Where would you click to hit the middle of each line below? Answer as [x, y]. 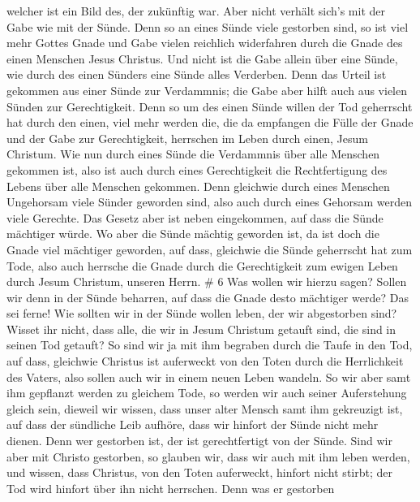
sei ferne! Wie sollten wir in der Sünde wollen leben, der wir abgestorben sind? [202, 313]
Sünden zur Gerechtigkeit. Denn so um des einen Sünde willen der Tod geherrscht [210, 106]
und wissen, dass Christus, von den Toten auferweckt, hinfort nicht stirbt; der [199, 472]
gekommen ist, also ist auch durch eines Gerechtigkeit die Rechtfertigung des [197, 169]
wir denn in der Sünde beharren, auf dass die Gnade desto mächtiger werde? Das [208, 297]
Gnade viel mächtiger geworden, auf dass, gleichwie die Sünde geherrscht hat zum [210, 249]
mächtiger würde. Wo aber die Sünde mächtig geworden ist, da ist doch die [193, 234]
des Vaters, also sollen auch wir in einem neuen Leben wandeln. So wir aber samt [209, 376]
